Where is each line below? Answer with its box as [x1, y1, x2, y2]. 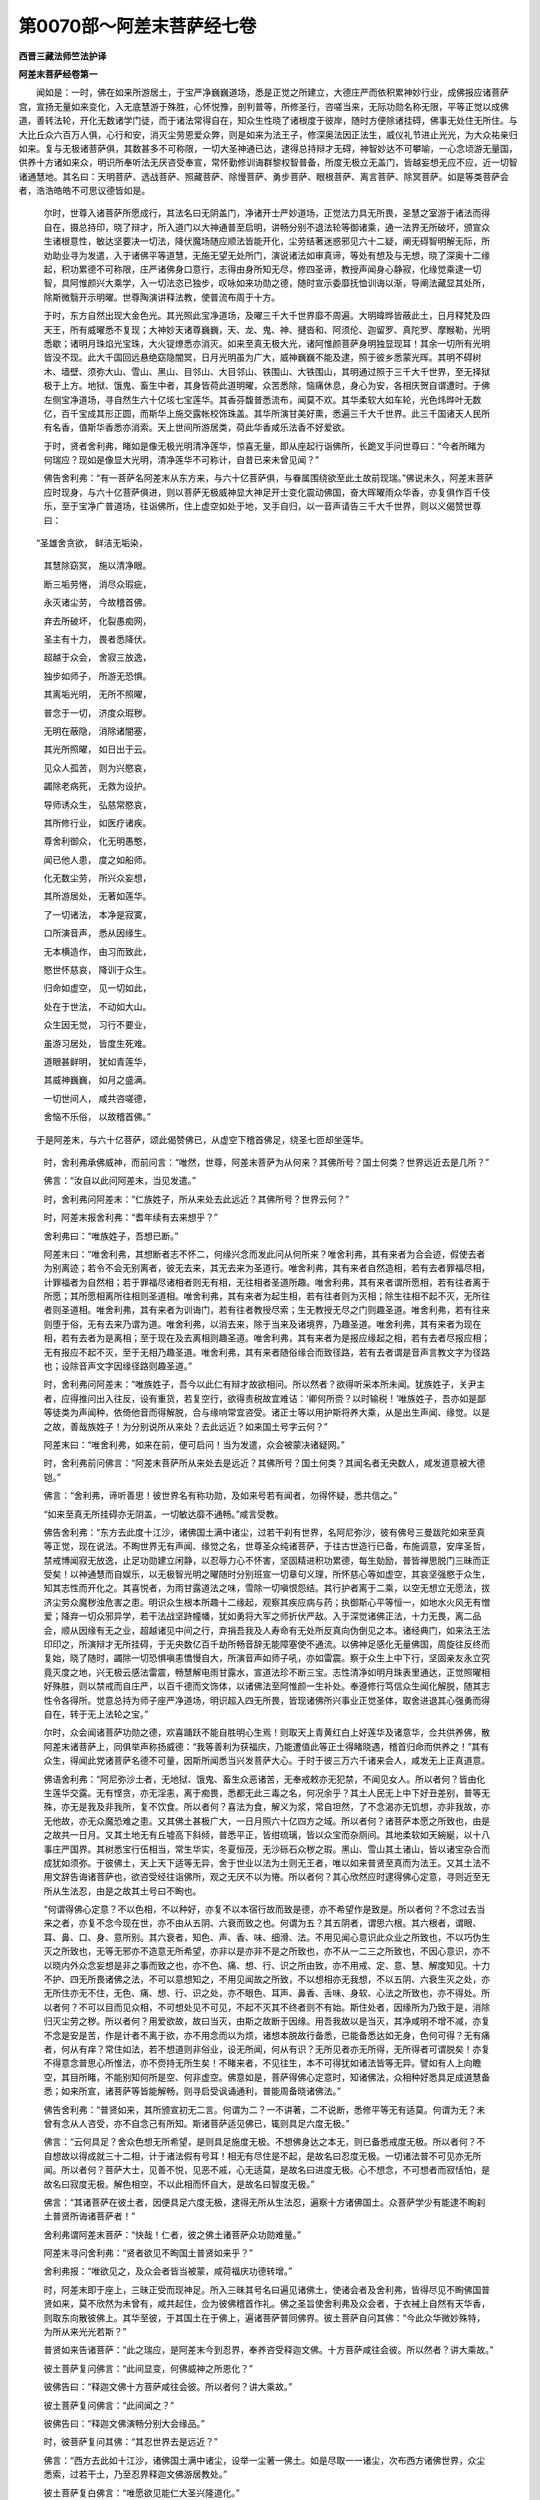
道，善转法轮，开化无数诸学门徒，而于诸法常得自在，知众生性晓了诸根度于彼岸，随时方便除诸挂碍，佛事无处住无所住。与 [18, 115, 518, 127]
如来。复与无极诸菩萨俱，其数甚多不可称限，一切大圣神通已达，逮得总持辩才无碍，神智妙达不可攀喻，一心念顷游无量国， [18, 142, 518, 154]
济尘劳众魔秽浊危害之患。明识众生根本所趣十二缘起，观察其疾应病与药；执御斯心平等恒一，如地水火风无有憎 [43, 1596, 490, 1608]
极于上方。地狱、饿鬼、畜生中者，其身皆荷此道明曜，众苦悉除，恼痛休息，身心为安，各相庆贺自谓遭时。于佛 [43, 380, 490, 392]
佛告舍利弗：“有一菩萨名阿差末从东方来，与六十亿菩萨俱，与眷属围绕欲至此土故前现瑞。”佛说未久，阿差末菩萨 [43, 472, 494, 484]
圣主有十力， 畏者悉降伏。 [43, 633, 152, 645]
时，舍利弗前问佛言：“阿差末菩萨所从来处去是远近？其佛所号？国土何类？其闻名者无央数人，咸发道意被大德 [43, 1457, 486, 1469]
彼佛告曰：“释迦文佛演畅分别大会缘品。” [43, 2417, 205, 2429]
